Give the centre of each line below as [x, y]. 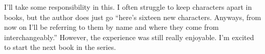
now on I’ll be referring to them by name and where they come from [111, 27]
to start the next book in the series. [60, 47]
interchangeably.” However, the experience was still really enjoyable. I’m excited [129, 37]
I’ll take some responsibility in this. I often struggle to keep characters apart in [128, 7]
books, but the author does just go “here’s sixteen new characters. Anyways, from [133, 17]
